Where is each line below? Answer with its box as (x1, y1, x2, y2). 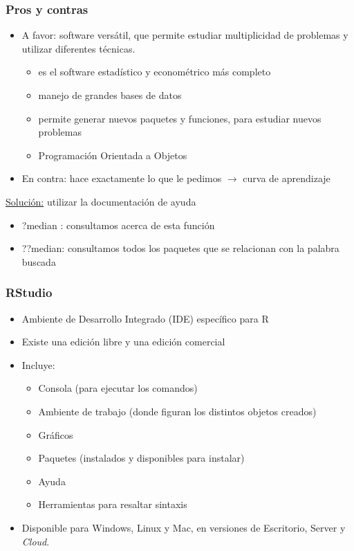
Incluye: (21, 357, 55, 372)
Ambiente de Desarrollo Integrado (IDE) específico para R (21, 311, 269, 325)
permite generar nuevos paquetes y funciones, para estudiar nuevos (38, 111, 322, 125)
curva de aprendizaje (243, 171, 330, 186)
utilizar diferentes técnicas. (21, 41, 136, 55)
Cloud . (21, 534, 50, 548)
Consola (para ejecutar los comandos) (38, 381, 198, 395)
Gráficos (38, 427, 73, 442)
